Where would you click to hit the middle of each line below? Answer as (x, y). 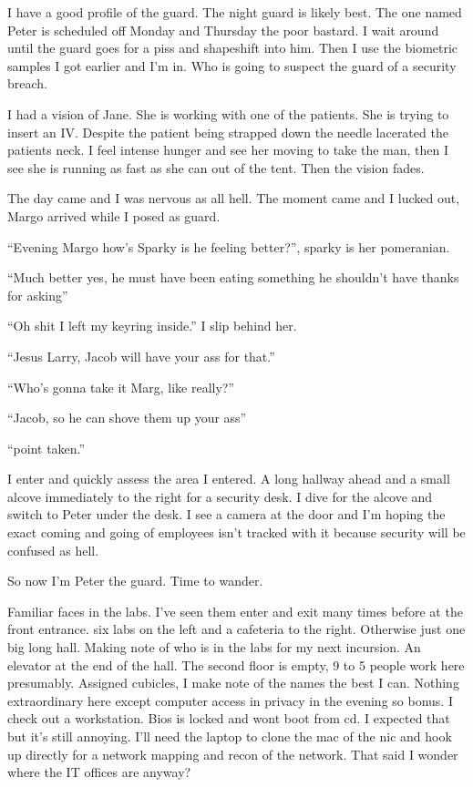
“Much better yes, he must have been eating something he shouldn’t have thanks (233, 277)
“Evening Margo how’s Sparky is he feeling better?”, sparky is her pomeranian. (229, 246)
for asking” (38, 295)
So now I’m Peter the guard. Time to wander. (135, 581)
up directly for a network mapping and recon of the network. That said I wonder (233, 754)
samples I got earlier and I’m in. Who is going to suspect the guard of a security (232, 65)
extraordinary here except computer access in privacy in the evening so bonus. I (230, 700)
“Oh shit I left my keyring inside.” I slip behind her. (152, 326)
